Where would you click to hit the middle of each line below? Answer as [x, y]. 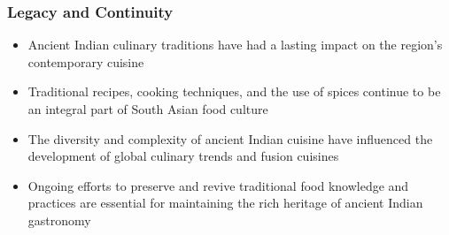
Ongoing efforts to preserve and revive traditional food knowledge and [218, 185]
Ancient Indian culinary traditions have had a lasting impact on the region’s [235, 45]
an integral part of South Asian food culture [148, 109]
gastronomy [59, 220]
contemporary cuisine [86, 61]
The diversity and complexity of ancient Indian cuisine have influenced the [230, 138]
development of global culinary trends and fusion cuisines [183, 156]
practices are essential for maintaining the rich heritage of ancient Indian [225, 203]
